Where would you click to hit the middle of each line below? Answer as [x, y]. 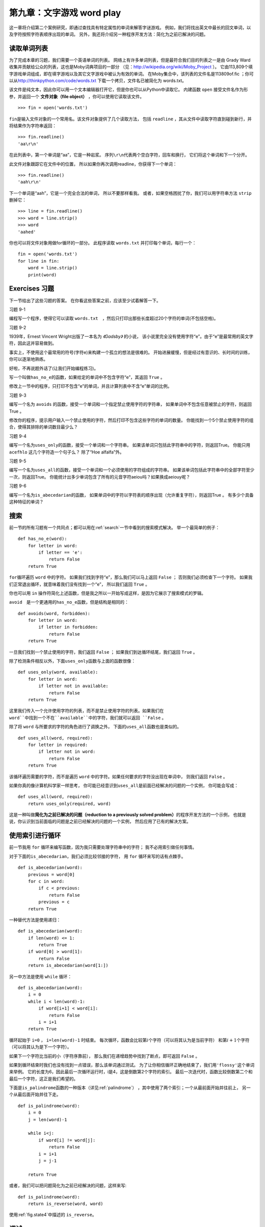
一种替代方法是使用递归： [35, 920]
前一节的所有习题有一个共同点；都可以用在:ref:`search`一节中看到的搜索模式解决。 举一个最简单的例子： [115, 527]
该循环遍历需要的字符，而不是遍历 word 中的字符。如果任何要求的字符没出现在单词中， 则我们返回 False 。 [118, 776]
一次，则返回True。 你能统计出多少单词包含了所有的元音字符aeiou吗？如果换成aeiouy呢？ [100, 477]
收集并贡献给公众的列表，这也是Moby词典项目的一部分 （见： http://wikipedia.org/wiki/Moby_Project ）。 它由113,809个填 [131, 67]
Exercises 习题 [32, 289]
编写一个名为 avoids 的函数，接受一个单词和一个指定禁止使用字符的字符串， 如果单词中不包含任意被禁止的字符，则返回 [131, 404]
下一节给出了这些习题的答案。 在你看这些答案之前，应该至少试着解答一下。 [85, 300]
